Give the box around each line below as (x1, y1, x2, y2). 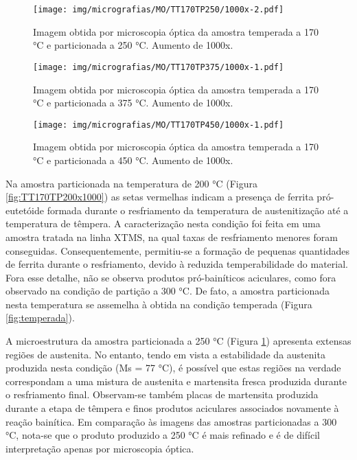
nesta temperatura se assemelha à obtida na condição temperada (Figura (5, 297, 312, 311)
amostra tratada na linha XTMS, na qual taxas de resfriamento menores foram (5, 229, 338, 244)
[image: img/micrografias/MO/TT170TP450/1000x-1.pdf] (33, 119, 284, 130)
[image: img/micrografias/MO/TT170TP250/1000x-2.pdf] (33, 5, 284, 14)
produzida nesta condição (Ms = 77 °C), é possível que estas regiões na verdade (5, 360, 341, 375)
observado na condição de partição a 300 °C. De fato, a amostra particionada (5, 284, 330, 298)
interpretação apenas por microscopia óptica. (5, 441, 194, 455)
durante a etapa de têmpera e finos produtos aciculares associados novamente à (5, 401, 339, 415)
